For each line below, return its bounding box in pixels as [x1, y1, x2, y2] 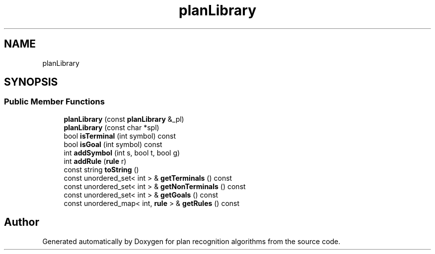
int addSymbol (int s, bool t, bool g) [64, 148, 180, 157]
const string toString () [64, 165, 139, 174]
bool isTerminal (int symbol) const [64, 131, 176, 140]
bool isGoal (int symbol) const [64, 140, 162, 149]
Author [4, 216, 39, 229]
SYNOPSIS [4, 76, 58, 89]
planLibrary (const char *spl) [64, 123, 159, 132]
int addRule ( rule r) [64, 156, 127, 165]
